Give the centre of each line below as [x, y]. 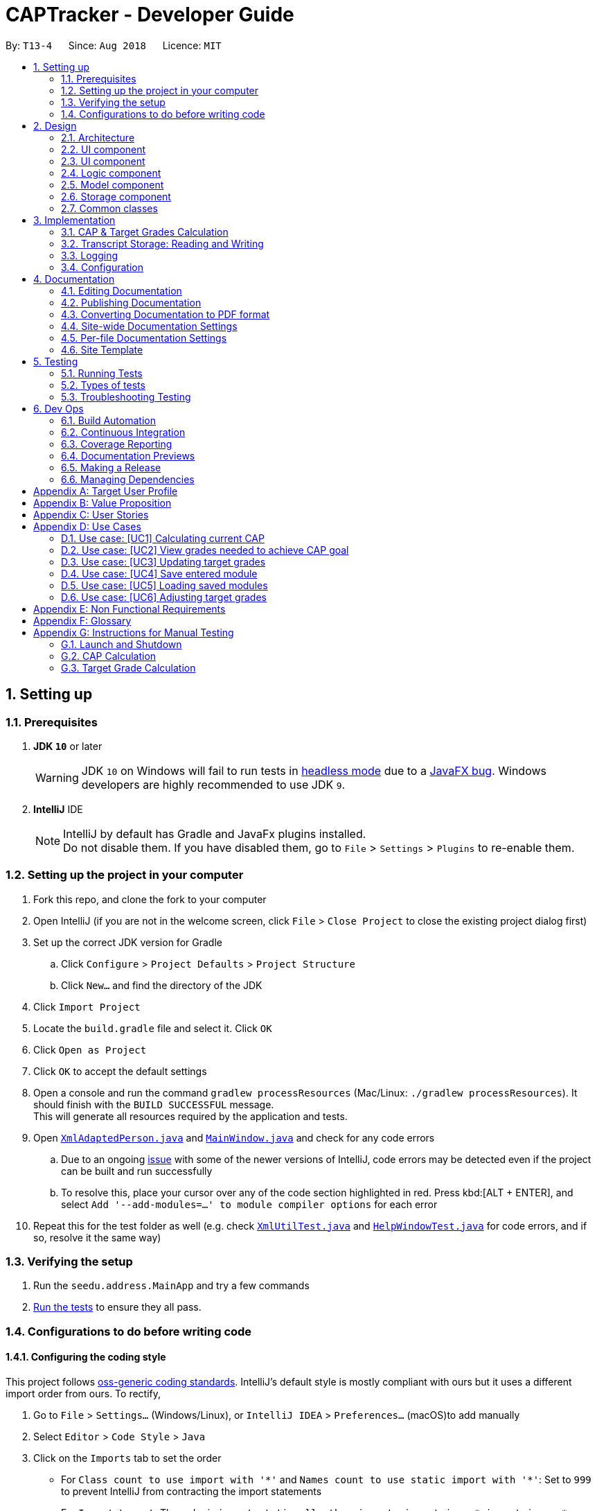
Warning [57, 777]
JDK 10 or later [68, 746]
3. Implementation [74, 220]
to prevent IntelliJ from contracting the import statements [191, 1492]
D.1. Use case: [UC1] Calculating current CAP [163, 538]
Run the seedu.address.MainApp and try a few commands [171, 1286]
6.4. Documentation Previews [128, 455]
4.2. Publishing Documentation [131, 302]
